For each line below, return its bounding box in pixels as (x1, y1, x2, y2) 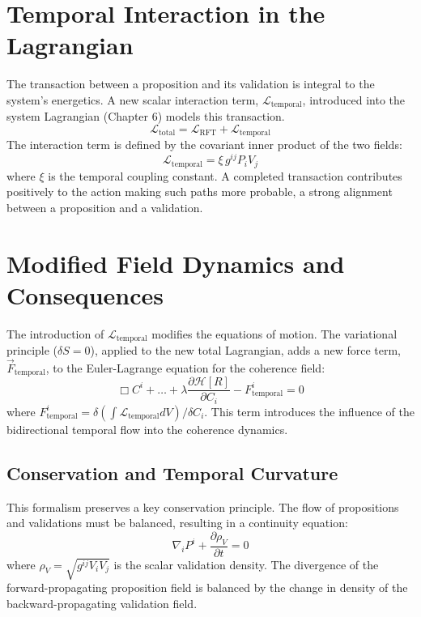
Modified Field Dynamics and (6, 246, 345, 279)
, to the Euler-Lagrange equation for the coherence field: (45, 359, 325, 376)
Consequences (6, 278, 164, 311)
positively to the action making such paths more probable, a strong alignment (6, 183, 393, 200)
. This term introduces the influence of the (204, 402, 415, 419)
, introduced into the (302, 91, 406, 108)
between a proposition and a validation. (6, 198, 203, 215)
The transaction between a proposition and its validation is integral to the (6, 75, 375, 92)
